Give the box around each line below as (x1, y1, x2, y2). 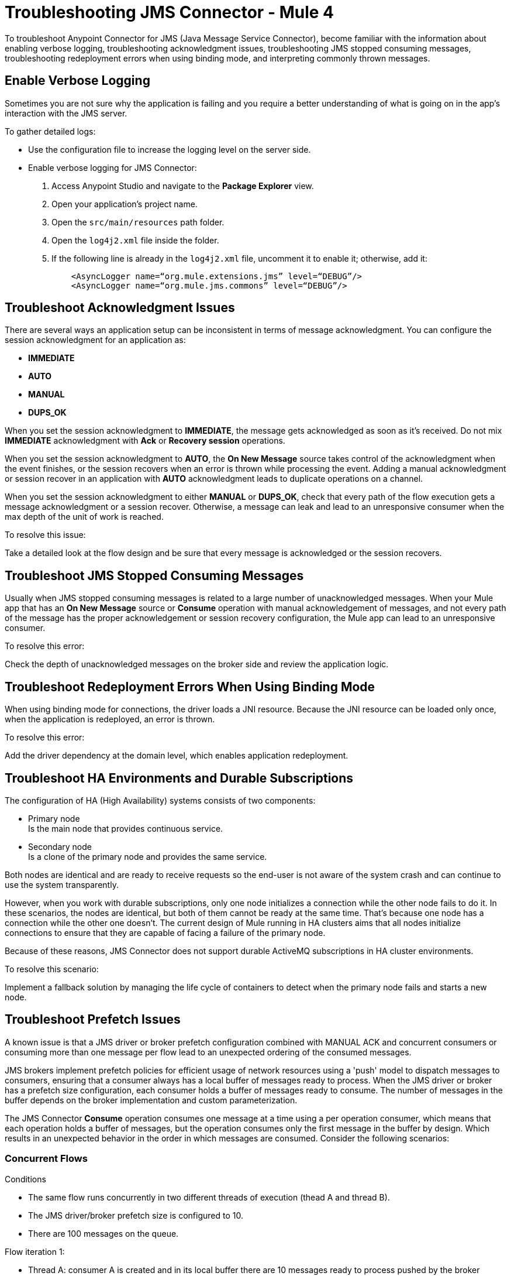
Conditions (5, 1174, 46, 1184)
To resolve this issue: (5, 530, 86, 540)
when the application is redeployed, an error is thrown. (5, 714, 215, 725)
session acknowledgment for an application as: (5, 335, 186, 345)
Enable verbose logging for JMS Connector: (28, 162, 197, 173)
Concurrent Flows (5, 1152, 88, 1165)
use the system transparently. (5, 879, 119, 890)
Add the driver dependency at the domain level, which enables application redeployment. (5, 750, 348, 761)
